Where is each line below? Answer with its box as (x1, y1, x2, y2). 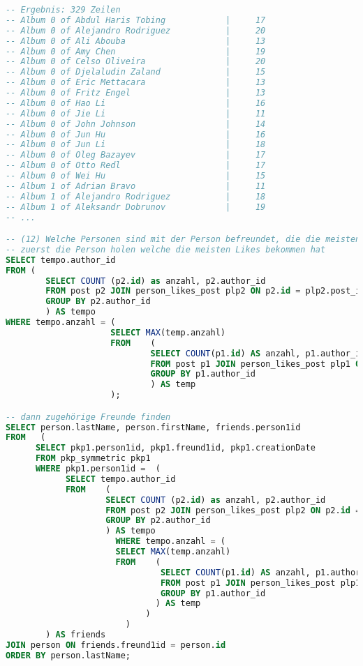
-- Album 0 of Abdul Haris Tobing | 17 (6, 15, 266, 25)
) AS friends (45, 630, 106, 640)
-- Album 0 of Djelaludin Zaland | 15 (6, 67, 266, 77)
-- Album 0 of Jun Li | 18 (6, 139, 266, 150)
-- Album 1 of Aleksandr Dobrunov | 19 (6, 202, 266, 212)
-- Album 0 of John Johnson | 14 (6, 119, 266, 129)
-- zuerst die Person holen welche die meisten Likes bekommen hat (6, 244, 326, 255)
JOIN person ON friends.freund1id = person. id (6, 639, 226, 650)
